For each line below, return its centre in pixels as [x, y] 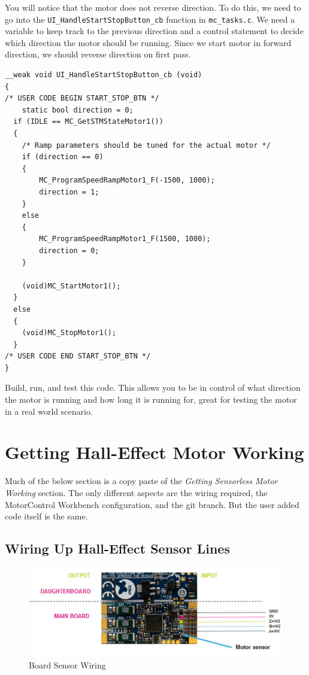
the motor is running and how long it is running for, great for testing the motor [151, 399]
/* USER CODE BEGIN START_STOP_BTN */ [82, 98]
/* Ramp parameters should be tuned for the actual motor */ [146, 145]
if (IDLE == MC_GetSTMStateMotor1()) [88, 122]
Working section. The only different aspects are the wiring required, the [136, 492]
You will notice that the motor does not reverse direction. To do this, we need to [153, 7]
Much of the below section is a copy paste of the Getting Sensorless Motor [141, 481]
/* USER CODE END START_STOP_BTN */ [78, 356]
